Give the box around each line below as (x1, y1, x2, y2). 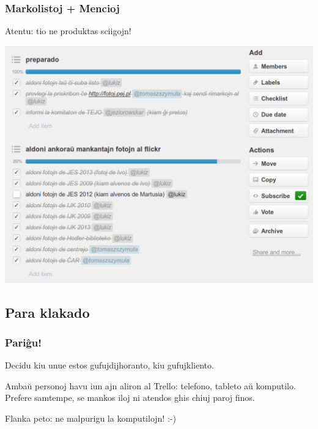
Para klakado (5, 302, 90, 321)
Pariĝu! (5, 334, 42, 350)
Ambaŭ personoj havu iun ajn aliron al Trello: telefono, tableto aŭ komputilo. (5, 379, 296, 392)
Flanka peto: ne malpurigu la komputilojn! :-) (5, 412, 176, 425)
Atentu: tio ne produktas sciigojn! (5, 24, 131, 37)
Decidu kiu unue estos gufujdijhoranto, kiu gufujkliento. (5, 359, 214, 372)
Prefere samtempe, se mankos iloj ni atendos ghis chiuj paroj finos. (5, 391, 255, 404)
